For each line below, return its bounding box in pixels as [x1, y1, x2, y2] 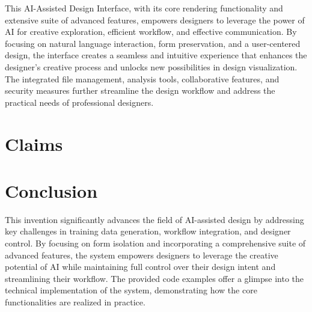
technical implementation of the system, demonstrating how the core [5, 284, 257, 296]
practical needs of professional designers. [5, 96, 154, 108]
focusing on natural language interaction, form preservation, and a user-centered [5, 37, 301, 49]
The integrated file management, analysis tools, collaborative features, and [5, 72, 280, 85]
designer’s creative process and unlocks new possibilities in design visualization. [5, 60, 298, 73]
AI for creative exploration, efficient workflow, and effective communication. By [5, 25, 297, 38]
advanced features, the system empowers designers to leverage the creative [5, 248, 278, 261]
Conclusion [5, 178, 98, 203]
